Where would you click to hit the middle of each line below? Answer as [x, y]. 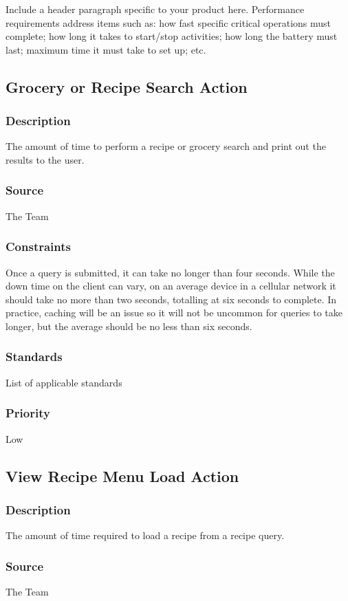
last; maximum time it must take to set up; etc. [106, 49]
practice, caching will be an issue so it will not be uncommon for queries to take [174, 313]
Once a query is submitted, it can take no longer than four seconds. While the [170, 272]
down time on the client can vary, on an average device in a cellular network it [171, 286]
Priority [28, 413]
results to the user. [45, 159]
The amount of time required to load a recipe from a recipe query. [145, 535]
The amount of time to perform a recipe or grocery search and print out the [166, 146]
